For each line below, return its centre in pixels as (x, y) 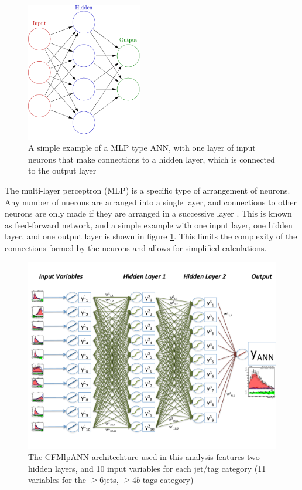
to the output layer (62, 170)
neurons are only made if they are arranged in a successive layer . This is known (148, 213)
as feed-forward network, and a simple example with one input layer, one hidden (149, 224)
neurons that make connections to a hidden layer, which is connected (152, 159)
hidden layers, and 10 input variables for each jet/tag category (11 (147, 468)
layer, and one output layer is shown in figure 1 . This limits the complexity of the (151, 236)
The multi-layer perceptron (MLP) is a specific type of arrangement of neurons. (147, 190)
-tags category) (167, 480)
